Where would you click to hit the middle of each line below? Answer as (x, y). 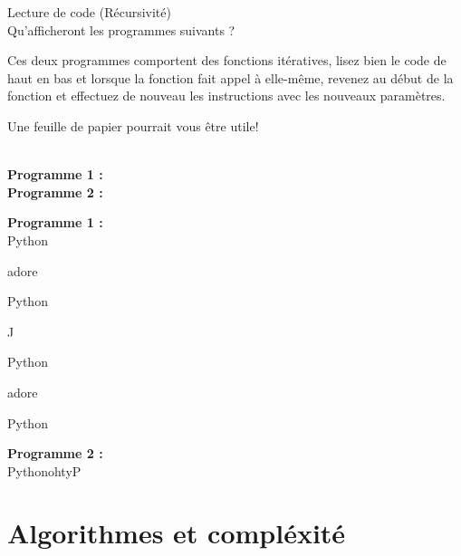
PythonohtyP (44, 470)
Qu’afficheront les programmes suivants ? (121, 29)
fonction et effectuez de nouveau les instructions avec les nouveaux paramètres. (226, 96)
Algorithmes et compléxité (177, 533)
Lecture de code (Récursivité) (89, 12)
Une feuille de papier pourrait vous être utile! (133, 125)
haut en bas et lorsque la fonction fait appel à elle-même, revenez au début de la (230, 77)
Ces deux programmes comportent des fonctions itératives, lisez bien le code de (227, 60)
